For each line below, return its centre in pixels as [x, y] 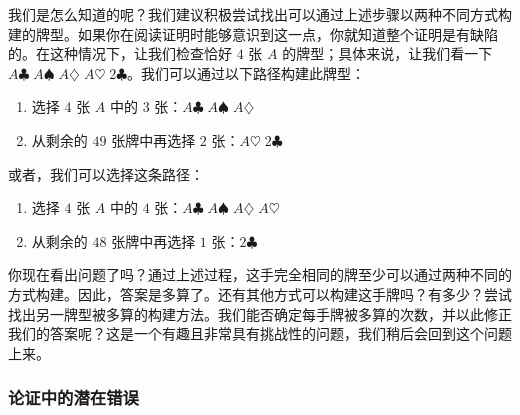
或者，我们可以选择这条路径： [106, 173]
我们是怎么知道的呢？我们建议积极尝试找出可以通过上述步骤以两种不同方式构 [260, 14]
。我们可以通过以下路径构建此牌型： [246, 72]
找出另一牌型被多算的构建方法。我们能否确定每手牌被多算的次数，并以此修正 [260, 313]
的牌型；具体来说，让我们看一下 [387, 53]
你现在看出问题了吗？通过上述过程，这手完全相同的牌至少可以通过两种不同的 [260, 274]
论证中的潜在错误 [73, 397]
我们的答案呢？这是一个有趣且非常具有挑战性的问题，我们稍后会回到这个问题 [260, 333]
